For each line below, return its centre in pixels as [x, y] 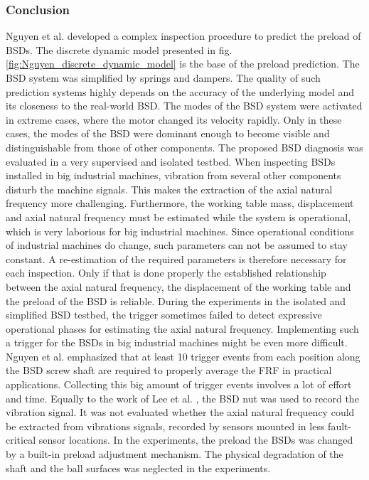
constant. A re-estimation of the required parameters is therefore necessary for [176, 258]
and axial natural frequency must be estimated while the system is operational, [178, 217]
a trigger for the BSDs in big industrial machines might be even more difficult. [177, 342]
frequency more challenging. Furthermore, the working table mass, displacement [180, 203]
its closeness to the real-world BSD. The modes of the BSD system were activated [184, 106]
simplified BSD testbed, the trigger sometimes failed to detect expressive [164, 315]
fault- [340, 426]
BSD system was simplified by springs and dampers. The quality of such [163, 78]
